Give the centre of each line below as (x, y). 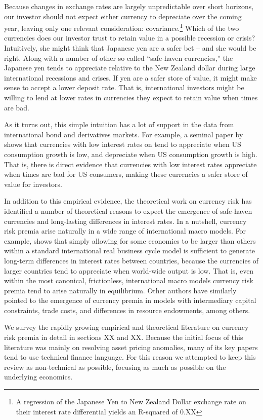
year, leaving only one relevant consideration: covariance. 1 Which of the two (122, 27)
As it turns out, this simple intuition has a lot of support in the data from (119, 124)
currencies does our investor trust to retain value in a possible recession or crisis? (130, 38)
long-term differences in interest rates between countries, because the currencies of (131, 260)
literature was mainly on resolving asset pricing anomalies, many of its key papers (131, 347)
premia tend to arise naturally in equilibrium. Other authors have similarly (120, 290)
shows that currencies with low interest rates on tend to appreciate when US (123, 144)
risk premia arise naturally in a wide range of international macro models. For (125, 231)
